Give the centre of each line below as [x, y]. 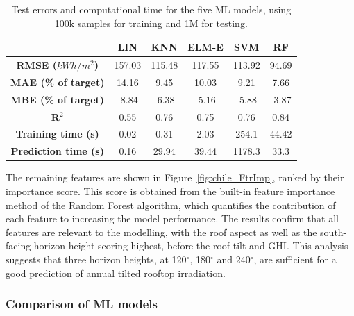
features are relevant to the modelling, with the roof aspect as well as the [161, 232]
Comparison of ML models [82, 304]
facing [18, 246]
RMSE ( [37, 65]
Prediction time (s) [57, 151]
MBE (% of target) [58, 99]
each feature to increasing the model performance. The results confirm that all [172, 218]
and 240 [234, 259]
